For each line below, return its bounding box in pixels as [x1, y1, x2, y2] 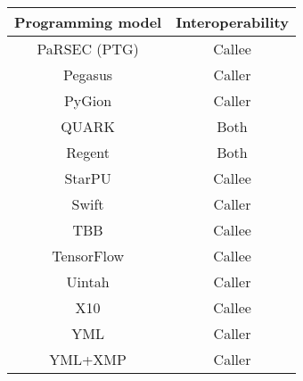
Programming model [14, 12, 162, 32]
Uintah [66, 271, 110, 292]
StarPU [64, 168, 111, 188]
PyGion [63, 90, 112, 111]
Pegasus [63, 64, 113, 85]
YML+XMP [49, 349, 127, 369]
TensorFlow [52, 245, 124, 266]
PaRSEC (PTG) [37, 38, 139, 59]
